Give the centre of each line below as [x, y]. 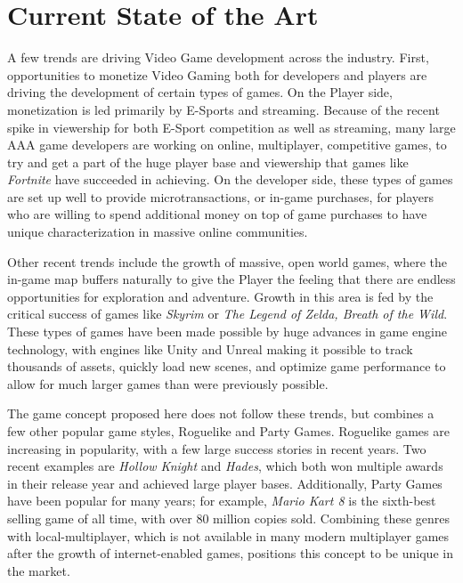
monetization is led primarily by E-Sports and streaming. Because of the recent [223, 109]
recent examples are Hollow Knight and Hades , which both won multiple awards [225, 466]
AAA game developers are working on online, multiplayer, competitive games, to [227, 145]
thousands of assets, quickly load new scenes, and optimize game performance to [227, 366]
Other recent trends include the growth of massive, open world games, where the [227, 261]
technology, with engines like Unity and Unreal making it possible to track [210, 348]
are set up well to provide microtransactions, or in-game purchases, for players [221, 196]
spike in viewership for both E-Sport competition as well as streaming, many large [231, 127]
